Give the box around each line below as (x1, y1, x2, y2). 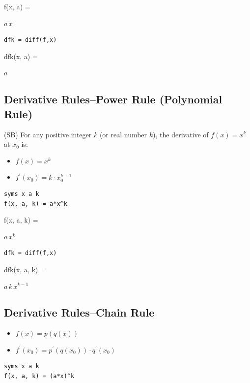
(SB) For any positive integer (4, 129, 92, 139)
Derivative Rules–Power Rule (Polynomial (4, 92, 222, 107)
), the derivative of (153, 129, 209, 139)
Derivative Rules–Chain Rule (4, 305, 155, 320)
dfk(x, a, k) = (4, 264, 46, 274)
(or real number (99, 129, 147, 139)
